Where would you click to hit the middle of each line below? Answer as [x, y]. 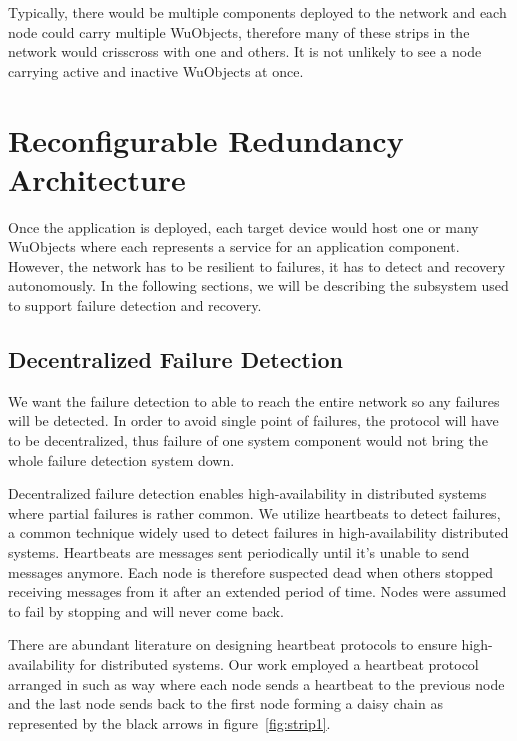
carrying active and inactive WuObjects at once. [156, 70]
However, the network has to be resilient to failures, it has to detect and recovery [257, 265]
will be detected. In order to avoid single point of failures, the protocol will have [253, 420]
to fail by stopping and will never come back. [146, 610]
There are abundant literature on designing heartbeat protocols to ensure [232, 644]
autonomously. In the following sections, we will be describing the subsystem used [258, 285]
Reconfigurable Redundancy [206, 139]
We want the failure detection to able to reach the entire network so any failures [254, 400]
